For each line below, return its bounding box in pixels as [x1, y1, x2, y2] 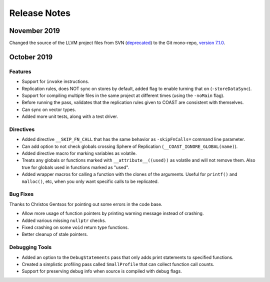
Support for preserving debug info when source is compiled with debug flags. [21, 268, 182, 274]
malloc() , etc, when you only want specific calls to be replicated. [21, 178, 159, 184]
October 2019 [9, 52, 53, 61]
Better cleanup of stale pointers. [21, 231, 88, 237]
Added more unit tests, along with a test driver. [21, 113, 118, 119]
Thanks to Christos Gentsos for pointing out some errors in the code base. [9, 201, 162, 207]
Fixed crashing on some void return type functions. [21, 224, 129, 230]
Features [9, 68, 31, 75]
